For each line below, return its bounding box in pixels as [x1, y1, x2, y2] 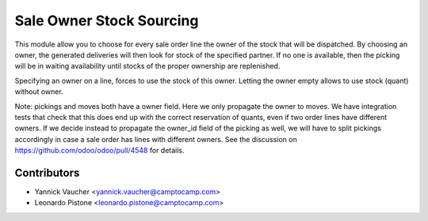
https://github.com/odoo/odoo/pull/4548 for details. [14, 146, 185, 155]
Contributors [14, 166, 80, 179]
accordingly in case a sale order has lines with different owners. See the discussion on [14, 134, 297, 144]
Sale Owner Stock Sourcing [14, 12, 199, 29]
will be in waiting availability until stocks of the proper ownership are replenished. [14, 62, 281, 71]
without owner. [14, 87, 63, 96]
